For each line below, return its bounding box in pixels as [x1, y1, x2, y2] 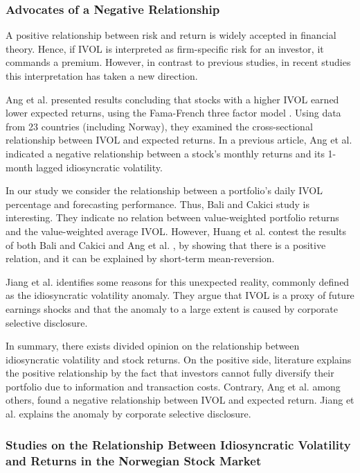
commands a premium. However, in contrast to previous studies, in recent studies [6, 55, 351, 69]
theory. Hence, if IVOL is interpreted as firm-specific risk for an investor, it [6, 41, 324, 55]
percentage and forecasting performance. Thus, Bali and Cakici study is [6, 196, 309, 211]
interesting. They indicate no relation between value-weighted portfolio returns [6, 210, 339, 225]
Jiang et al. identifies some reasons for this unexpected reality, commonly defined [6, 274, 350, 289]
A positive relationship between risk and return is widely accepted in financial [6, 28, 336, 42]
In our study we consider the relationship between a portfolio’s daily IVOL [6, 183, 323, 198]
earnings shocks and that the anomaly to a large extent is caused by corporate [6, 301, 339, 316]
